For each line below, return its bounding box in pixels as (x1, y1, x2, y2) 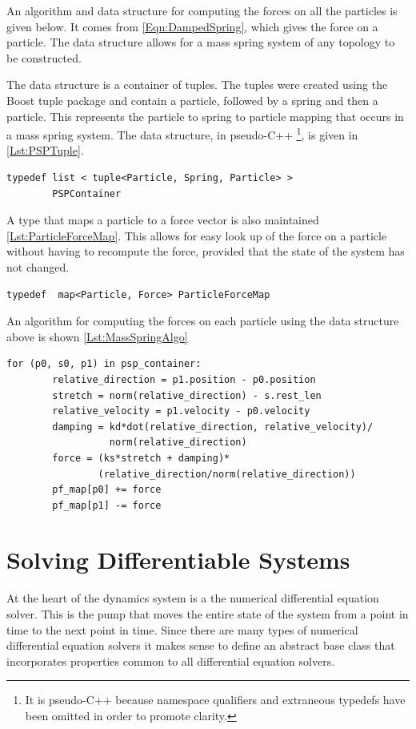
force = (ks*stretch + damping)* (52, 452, 230, 464)
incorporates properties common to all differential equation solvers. (6, 652, 335, 669)
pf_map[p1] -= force (52, 499, 162, 511)
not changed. (6, 258, 70, 275)
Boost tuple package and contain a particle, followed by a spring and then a (6, 91, 378, 108)
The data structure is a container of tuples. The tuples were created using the (6, 76, 388, 93)
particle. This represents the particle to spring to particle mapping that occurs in (6, 107, 404, 124)
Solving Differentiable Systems (6, 543, 350, 576)
